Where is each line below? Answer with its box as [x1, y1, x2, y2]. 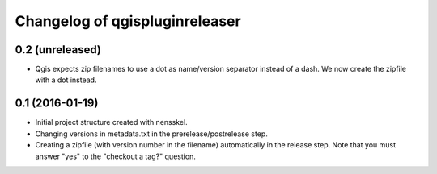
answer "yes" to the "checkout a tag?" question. [35, 151, 196, 161]
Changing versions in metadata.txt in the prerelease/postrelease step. [35, 129, 269, 139]
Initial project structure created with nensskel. [35, 118, 188, 127]
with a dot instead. [35, 75, 97, 85]
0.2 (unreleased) [15, 43, 101, 56]
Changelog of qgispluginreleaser [15, 12, 242, 30]
